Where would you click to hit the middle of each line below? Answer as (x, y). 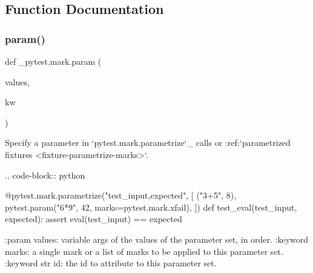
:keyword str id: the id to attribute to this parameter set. (111, 263)
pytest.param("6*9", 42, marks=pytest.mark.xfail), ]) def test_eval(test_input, (151, 207)
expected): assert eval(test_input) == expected (94, 219)
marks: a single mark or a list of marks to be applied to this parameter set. (144, 251)
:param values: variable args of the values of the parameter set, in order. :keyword (157, 239)
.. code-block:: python (45, 175)
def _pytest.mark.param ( (53, 61)
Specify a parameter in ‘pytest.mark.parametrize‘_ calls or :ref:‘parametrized (148, 143)
